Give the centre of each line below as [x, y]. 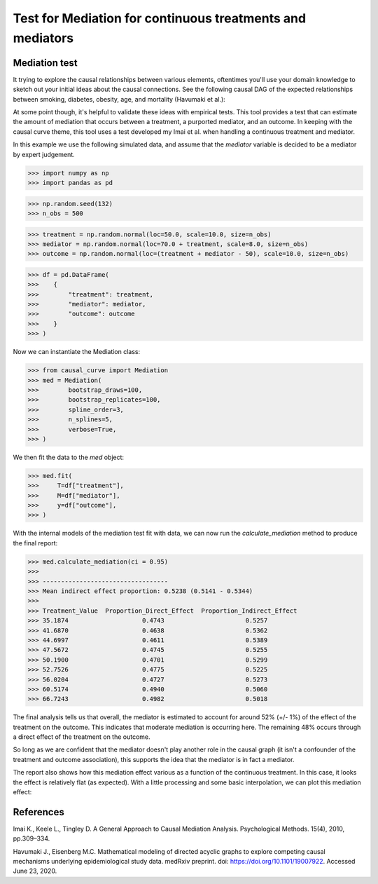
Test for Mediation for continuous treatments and [160, 18]
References [38, 812]
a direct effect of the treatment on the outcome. [82, 737]
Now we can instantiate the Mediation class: [77, 352]
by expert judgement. [44, 154]
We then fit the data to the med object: [69, 457]
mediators [43, 38]
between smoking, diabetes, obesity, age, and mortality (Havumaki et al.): [119, 99]
